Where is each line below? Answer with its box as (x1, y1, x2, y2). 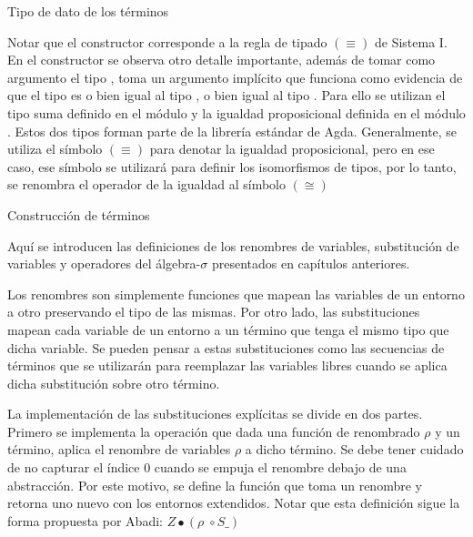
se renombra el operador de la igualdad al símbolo (7, 175, 286, 194)
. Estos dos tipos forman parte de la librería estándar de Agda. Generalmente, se (7, 121, 458, 140)
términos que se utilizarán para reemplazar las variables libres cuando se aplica (7, 356, 448, 375)
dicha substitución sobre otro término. (7, 373, 220, 392)
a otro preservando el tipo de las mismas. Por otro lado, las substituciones (7, 302, 420, 321)
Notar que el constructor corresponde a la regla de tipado (7, 32, 327, 51)
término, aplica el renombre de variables (7, 440, 231, 459)
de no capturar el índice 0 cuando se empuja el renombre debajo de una (7, 458, 407, 477)
